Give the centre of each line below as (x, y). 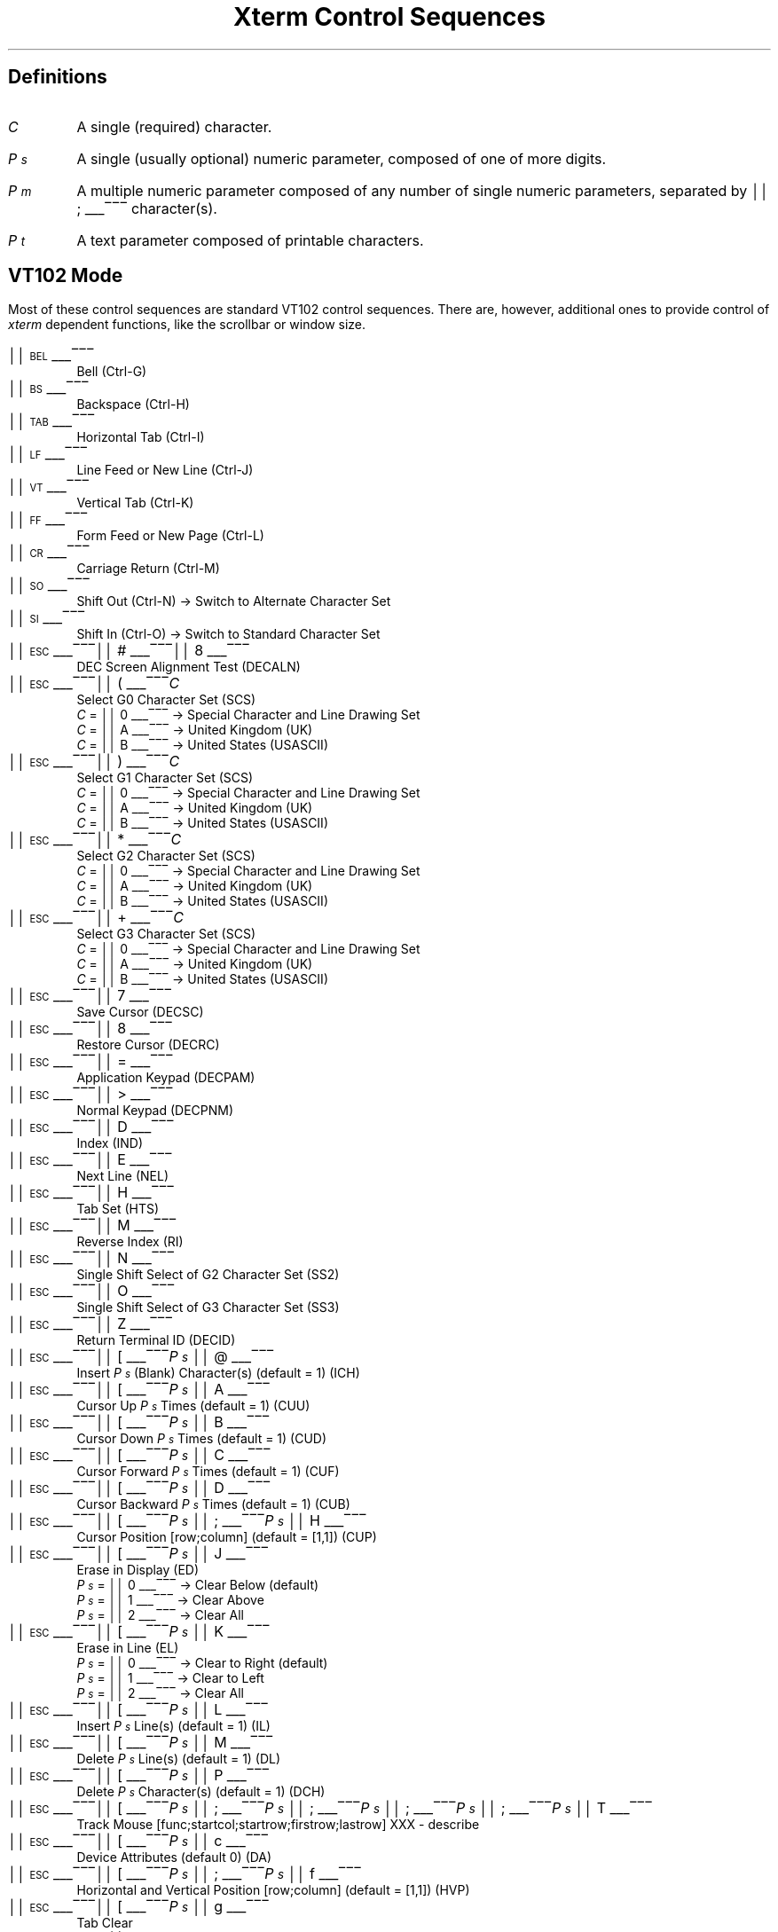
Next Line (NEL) (122, 1176)
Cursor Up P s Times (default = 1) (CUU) (193, 1406)
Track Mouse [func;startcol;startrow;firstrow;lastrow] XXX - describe (278, 1825)
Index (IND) (110, 1143)
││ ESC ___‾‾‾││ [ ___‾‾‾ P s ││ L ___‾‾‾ (138, 1710)
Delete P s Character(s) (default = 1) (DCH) (201, 1792)
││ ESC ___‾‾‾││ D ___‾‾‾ (91, 1127)
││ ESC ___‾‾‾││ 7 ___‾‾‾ (90, 996)
